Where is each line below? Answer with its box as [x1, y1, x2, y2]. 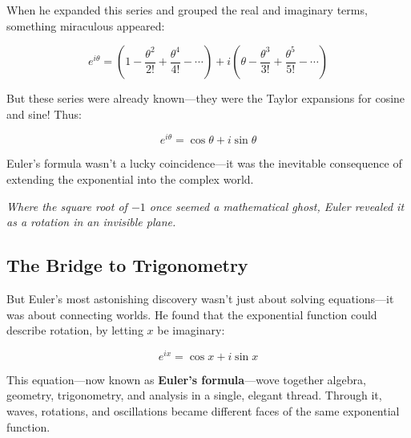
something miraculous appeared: [6, 17, 165, 34]
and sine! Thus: [6, 105, 82, 122]
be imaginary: [157, 322, 225, 339]
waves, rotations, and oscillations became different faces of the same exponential [6, 403, 400, 420]
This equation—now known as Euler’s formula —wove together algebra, [6, 371, 366, 387]
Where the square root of [6, 197, 127, 214]
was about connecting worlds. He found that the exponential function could [6, 306, 377, 322]
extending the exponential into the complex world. [6, 171, 254, 188]
